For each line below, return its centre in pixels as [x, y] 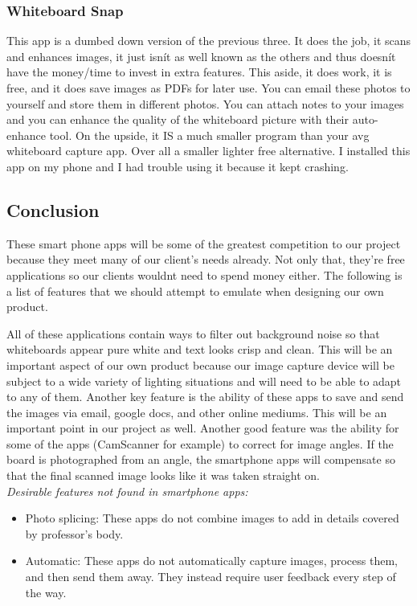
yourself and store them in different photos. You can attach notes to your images [205, 103]
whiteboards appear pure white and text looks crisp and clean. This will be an [200, 349]
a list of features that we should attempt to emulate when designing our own [195, 291]
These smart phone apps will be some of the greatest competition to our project [204, 243]
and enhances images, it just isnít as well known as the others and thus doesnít [201, 56]
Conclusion [53, 209]
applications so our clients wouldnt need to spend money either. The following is [204, 274]
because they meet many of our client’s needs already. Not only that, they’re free [206, 259]
